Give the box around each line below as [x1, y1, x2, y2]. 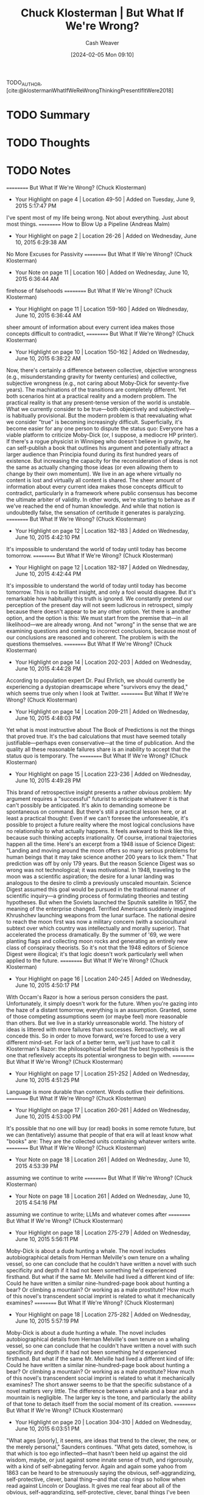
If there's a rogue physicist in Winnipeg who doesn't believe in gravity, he [6, 438, 191, 445]
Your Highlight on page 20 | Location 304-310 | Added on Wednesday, [15, 1419, 192, 1426]
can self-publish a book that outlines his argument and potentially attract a [6, 445, 193, 452]
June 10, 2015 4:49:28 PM [15, 777, 81, 784]
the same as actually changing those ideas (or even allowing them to [6, 463, 178, 471]
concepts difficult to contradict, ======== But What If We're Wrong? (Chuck [6, 330, 195, 337]
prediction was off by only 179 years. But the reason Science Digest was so [6, 860, 195, 867]
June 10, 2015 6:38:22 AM [15, 355, 81, 362]
